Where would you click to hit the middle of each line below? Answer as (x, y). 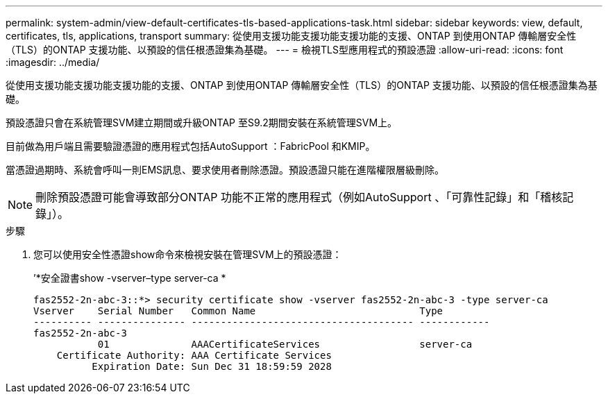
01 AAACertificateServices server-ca (285, 344)
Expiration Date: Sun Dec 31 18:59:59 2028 (212, 366)
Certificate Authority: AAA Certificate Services (194, 355)
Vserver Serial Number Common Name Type (238, 311)
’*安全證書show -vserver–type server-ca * (130, 278)
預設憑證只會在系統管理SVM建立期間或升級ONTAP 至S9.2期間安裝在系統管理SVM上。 (202, 122)
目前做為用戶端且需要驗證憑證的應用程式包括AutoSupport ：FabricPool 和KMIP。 (191, 146)
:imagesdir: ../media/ (53, 62)
